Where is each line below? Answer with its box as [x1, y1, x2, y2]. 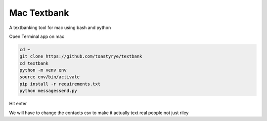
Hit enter [9, 101, 27, 107]
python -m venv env [19, 67, 67, 73]
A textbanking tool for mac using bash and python [9, 25, 111, 30]
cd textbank [19, 60, 49, 66]
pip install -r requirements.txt [19, 81, 101, 87]
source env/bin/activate [19, 74, 80, 80]
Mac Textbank [9, 7, 69, 18]
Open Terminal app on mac [9, 33, 65, 39]
